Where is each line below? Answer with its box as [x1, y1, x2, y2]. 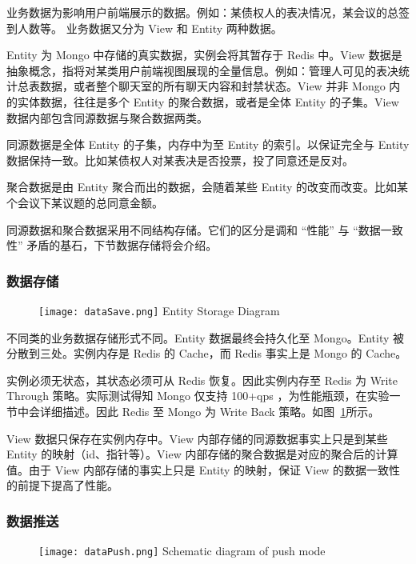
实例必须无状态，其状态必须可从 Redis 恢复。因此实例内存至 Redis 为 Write [6, 371, 398, 388]
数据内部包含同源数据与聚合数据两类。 [6, 109, 208, 126]
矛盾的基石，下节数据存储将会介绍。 [26, 237, 218, 254]
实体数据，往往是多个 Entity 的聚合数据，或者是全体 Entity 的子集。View [17, 93, 399, 110]
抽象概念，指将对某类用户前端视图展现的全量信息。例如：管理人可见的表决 [6, 62, 398, 78]
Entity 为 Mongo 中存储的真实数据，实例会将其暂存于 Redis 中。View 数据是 [6, 46, 402, 63]
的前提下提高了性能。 [6, 477, 118, 494]
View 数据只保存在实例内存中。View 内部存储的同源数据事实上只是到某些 [6, 430, 388, 446]
